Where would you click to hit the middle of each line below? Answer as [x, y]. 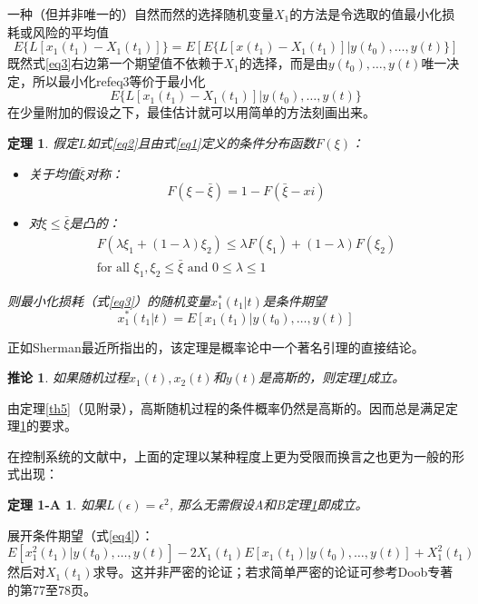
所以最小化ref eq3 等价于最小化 [119, 80]
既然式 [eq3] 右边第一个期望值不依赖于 [116, 63]
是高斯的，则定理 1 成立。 [332, 377]
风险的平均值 [70, 31]
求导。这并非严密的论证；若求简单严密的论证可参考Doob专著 [273, 572]
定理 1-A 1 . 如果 [57, 505]
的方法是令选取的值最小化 [366, 14]
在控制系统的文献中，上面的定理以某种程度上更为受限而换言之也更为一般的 [229, 455]
